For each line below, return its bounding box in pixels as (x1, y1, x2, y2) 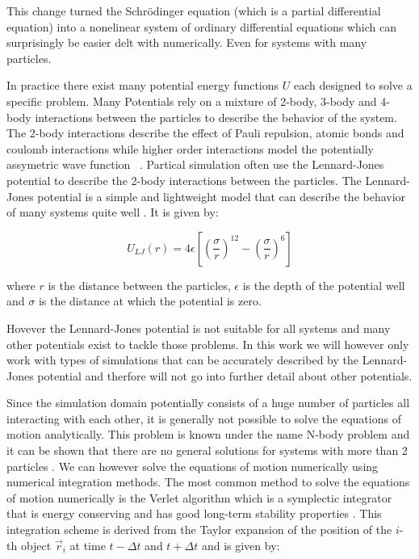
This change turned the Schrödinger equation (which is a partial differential (6, 2, 381, 19)
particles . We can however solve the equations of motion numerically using (6, 457, 379, 474)
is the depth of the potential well (242, 276, 405, 293)
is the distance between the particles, (48, 276, 231, 293)
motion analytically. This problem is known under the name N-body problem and (6, 426, 410, 443)
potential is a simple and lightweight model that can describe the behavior (37, 187, 406, 204)
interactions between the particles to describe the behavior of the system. (35, 108, 397, 125)
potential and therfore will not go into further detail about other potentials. (37, 367, 413, 384)
